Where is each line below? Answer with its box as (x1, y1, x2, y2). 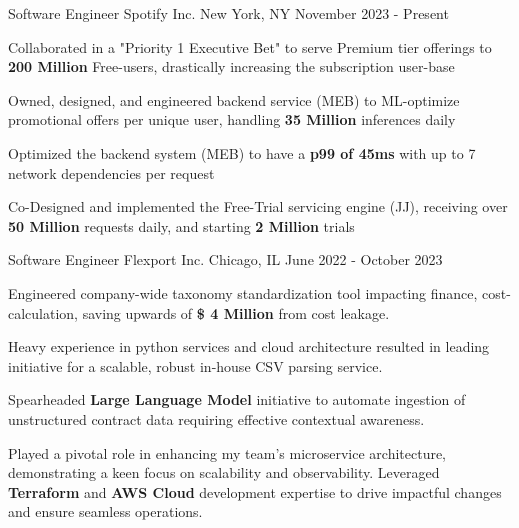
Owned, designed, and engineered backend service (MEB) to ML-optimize (8, 89, 460, 110)
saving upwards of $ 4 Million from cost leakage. (82, 302, 390, 323)
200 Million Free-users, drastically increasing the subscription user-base (8, 56, 455, 77)
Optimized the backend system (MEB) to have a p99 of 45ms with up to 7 (8, 142, 476, 163)
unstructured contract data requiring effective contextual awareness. (8, 408, 425, 429)
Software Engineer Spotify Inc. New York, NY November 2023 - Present (8, 3, 449, 23)
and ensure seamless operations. (8, 501, 203, 522)
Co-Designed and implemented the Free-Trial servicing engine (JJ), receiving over (8, 196, 508, 217)
